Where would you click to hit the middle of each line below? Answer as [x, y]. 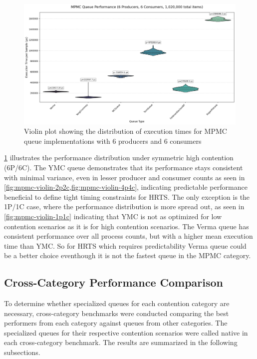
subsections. [22, 352]
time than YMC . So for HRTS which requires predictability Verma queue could [125, 245]
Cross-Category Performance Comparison [114, 282]
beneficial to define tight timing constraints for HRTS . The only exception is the [127, 196]
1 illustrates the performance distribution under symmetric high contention [119, 158]
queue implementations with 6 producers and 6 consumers [113, 141]
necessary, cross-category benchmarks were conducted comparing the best [117, 313]
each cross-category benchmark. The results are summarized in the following [121, 342]
